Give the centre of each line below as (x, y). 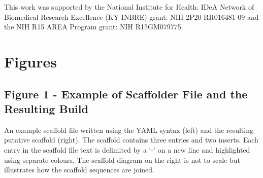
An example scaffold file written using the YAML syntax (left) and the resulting (129, 130)
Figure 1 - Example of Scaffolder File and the (126, 94)
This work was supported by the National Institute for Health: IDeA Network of (129, 7)
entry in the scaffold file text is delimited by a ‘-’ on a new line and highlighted (127, 149)
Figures (30, 61)
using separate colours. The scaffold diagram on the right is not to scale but (122, 159)
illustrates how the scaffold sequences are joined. (79, 170)
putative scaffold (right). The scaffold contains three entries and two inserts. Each (131, 140)
